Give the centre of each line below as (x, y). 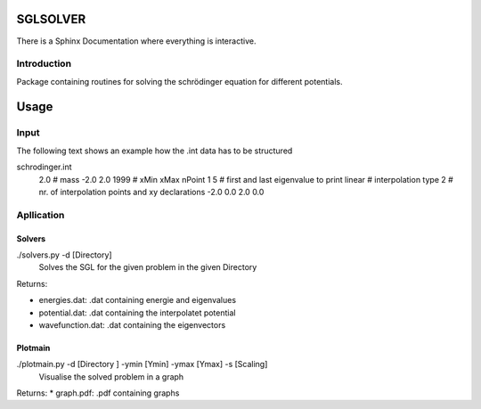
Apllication (41, 215)
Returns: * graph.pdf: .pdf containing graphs (98, 393)
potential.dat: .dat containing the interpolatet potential (137, 313)
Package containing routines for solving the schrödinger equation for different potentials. (179, 81)
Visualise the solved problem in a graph (111, 376)
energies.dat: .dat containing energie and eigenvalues (137, 300)
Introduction (44, 64)
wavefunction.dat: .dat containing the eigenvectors (132, 324)
